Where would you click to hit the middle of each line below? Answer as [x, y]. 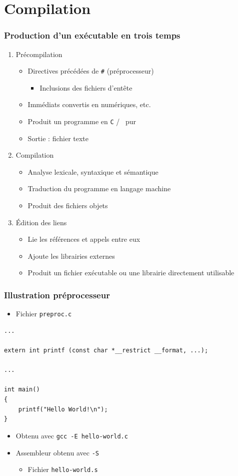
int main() [22, 390]
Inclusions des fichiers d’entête [86, 87]
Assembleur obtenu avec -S [57, 452]
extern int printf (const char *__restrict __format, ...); [106, 351]
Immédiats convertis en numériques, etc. [89, 104]
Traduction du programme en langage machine [99, 188]
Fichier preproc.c [44, 314]
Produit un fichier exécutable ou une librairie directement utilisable [131, 273]
